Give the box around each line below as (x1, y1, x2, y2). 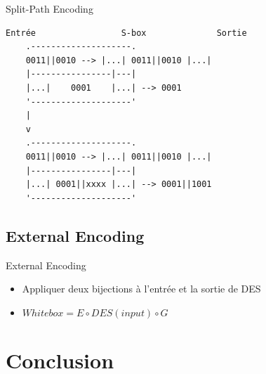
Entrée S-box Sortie (6, 27, 247, 38)
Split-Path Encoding (6, 1, 93, 15)
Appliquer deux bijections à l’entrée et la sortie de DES (22, 281, 261, 296)
